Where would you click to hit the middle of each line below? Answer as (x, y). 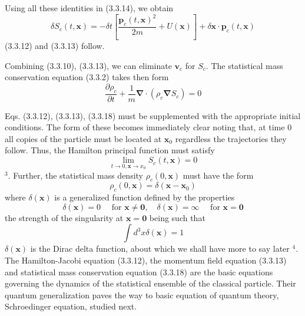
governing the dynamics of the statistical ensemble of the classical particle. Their (150, 283)
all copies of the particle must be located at (83, 138)
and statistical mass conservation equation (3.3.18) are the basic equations (139, 271)
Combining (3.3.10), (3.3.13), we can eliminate (88, 65)
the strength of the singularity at (64, 217)
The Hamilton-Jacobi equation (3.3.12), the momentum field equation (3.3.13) (146, 260)
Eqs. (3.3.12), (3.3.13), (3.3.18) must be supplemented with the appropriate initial (153, 115)
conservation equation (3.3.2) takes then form (87, 77)
